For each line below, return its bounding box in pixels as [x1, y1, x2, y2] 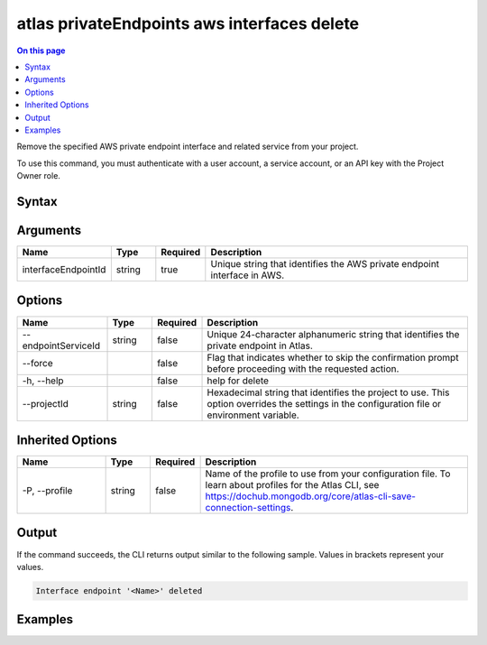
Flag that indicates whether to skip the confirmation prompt [207, 351, 459, 364]
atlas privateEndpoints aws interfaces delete [16, 14, 360, 33]
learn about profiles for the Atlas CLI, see [205, 479, 380, 492]
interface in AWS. [210, 269, 285, 281]
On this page [16, 45, 66, 56]
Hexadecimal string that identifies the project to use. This [207, 386, 450, 399]
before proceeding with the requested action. [207, 362, 400, 374]
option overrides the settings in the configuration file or [207, 397, 442, 410]
